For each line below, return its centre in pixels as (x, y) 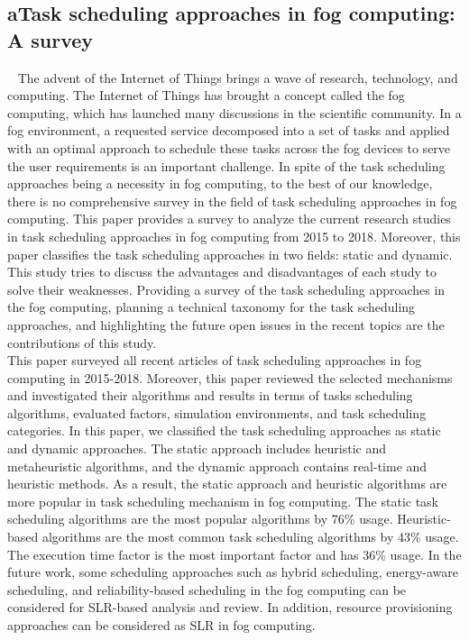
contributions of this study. (82, 342)
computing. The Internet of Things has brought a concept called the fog (206, 95)
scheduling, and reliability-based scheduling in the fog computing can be (207, 589)
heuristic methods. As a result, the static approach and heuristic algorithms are (227, 484)
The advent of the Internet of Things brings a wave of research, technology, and (238, 77)
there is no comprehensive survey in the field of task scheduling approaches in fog (232, 201)
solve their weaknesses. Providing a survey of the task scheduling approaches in (226, 289)
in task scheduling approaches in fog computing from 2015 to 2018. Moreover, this (234, 236)
